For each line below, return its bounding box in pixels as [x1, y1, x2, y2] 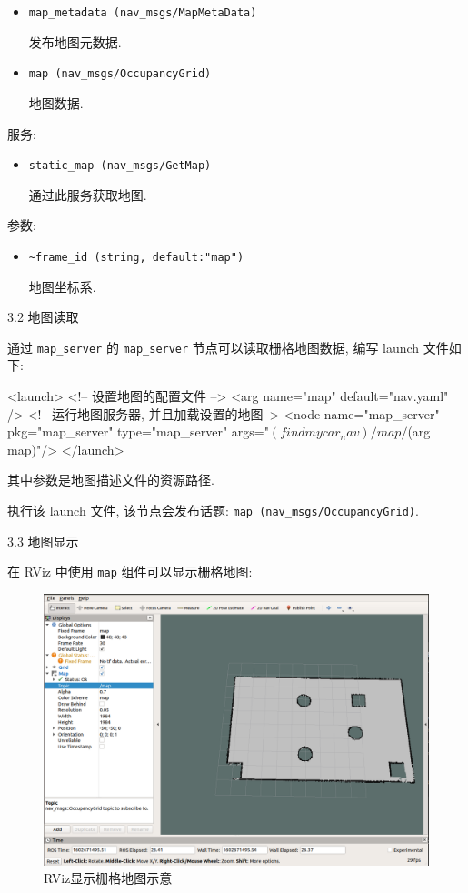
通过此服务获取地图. [28, 185, 147, 204]
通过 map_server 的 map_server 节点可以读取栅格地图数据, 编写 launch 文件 [7, 337, 449, 356]
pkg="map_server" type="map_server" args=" [7, 422, 269, 441]
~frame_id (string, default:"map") [28, 250, 244, 264]
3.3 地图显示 [7, 531, 79, 550]
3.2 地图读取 [7, 307, 79, 326]
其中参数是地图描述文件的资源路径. [7, 470, 214, 489]
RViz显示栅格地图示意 [44, 868, 173, 888]
